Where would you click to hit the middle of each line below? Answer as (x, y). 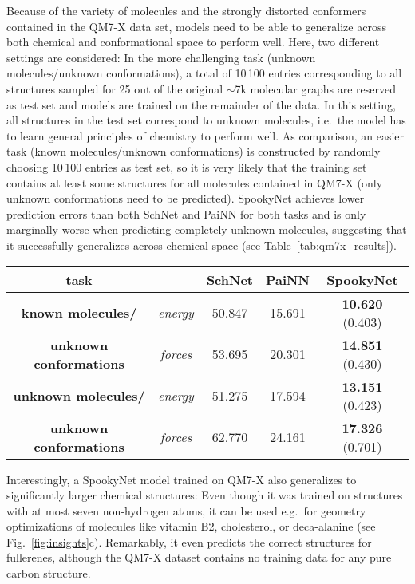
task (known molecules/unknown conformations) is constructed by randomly (194, 151)
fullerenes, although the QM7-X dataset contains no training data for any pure (199, 557)
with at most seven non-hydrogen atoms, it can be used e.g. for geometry (186, 510)
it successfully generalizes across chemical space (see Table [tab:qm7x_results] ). (202, 245)
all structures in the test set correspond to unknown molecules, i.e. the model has (206, 120)
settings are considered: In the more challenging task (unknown (161, 57)
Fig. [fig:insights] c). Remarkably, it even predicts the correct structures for (189, 541)
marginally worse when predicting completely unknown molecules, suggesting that (207, 229)
